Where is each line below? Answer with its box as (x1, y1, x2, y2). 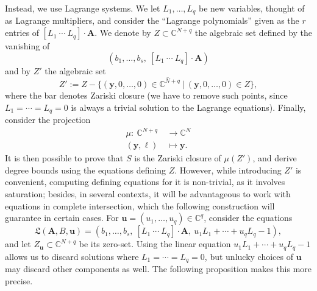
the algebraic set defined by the (194, 26, 312, 39)
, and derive (252, 152, 297, 164)
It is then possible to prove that (5, 152, 124, 164)
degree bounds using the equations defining (5, 163, 166, 176)
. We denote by (94, 26, 151, 39)
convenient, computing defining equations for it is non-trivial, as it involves (5, 175, 285, 188)
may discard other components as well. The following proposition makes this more (5, 262, 312, 275)
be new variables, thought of (198, 2, 305, 14)
